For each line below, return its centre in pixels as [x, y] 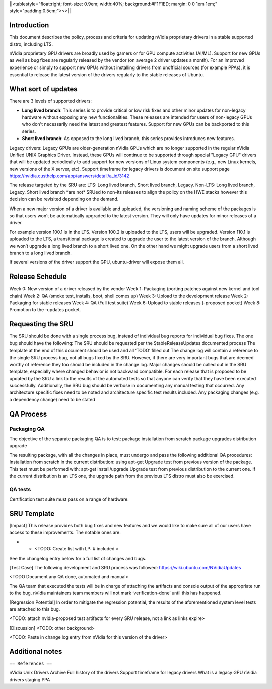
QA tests [20, 489]
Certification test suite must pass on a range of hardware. [69, 499]
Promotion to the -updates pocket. [45, 310]
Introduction [29, 25]
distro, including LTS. [31, 44]
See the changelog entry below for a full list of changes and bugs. [78, 558]
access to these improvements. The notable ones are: [65, 533]
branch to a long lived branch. [40, 253]
